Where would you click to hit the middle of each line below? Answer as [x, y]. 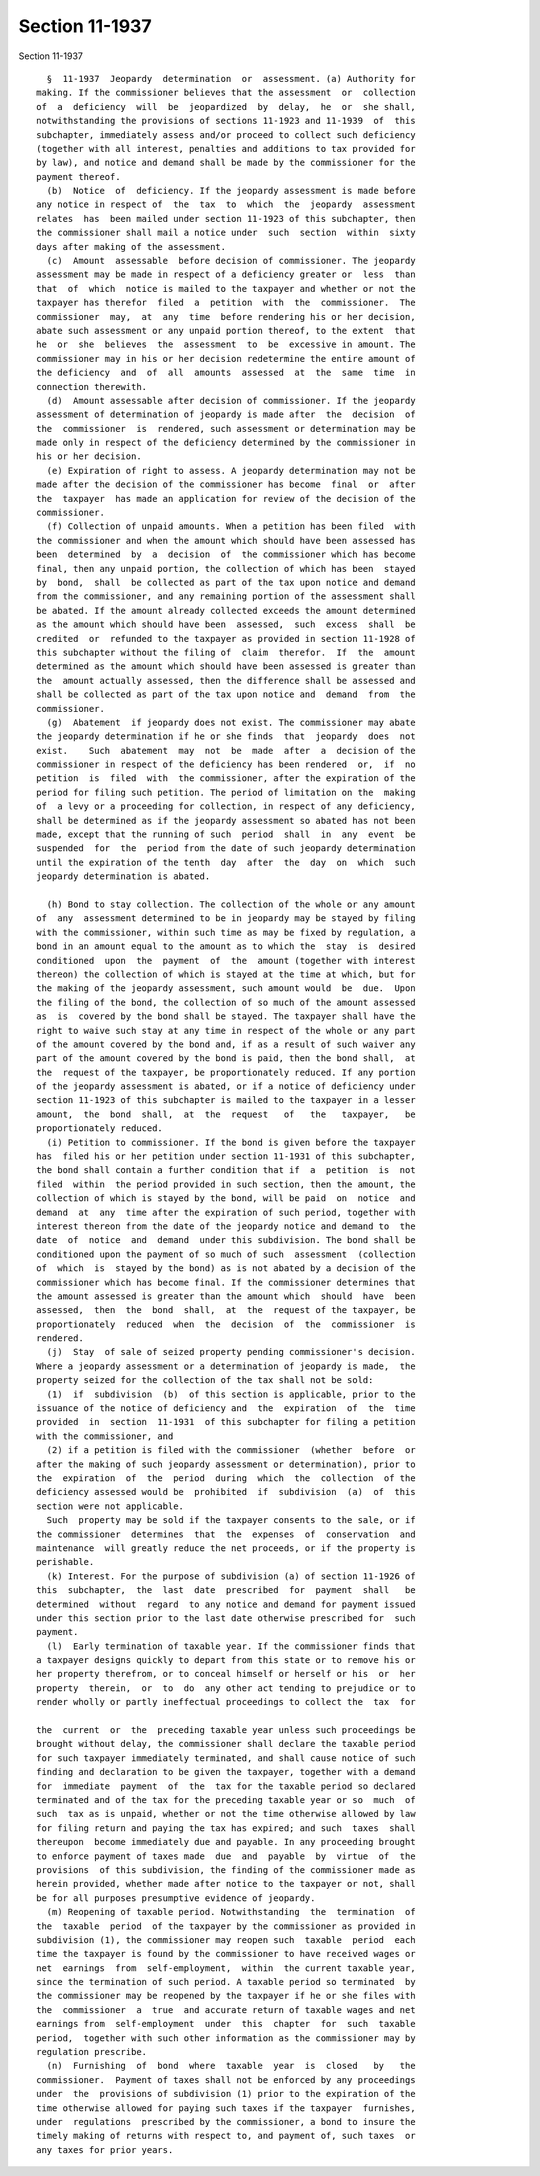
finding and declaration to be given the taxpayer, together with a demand [226, 1772]
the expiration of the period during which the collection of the [226, 1478]
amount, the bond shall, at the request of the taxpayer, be [226, 1114]
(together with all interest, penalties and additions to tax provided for [226, 148]
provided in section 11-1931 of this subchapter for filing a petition [226, 1422]
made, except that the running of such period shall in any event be [226, 834]
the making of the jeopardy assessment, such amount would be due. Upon [226, 988]
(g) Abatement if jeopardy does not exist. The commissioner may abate [231, 722]
